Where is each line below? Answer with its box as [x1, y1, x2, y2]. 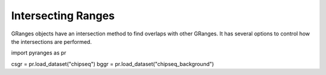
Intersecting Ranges [11, 9, 115, 22]
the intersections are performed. [11, 38, 92, 45]
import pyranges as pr [11, 49, 66, 56]
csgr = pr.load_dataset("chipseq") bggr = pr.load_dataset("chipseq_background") [11, 60, 214, 67]
